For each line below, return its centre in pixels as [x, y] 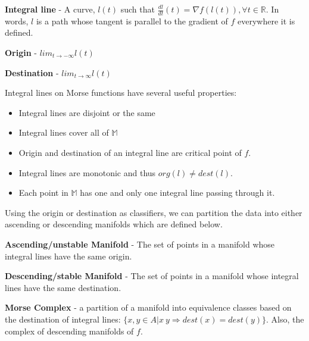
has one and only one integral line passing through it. [177, 193]
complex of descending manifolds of [69, 331]
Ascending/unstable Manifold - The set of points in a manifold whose [140, 244]
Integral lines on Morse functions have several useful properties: [121, 93]
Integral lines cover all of [64, 132]
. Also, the [285, 319]
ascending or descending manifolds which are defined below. [114, 224]
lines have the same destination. [63, 287]
